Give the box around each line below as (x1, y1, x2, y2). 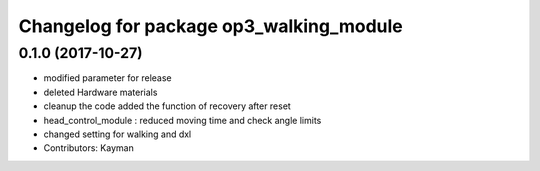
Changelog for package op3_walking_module (18, 15, 404, 37)
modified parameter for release (43, 72, 172, 84)
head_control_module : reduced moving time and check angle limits (43, 114, 322, 126)
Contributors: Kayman (43, 142, 134, 154)
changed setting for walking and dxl (43, 128, 192, 140)
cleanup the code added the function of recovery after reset (43, 100, 292, 112)
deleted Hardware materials (43, 86, 158, 98)
